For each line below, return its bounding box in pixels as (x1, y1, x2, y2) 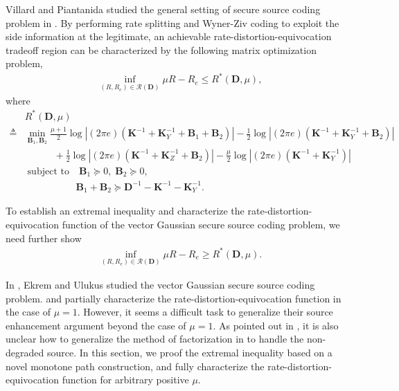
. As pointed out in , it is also (213, 318, 339, 332)
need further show (6, 230, 82, 245)
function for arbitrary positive (62, 372, 189, 387)
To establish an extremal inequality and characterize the (6, 203, 245, 218)
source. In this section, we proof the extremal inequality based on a (46, 345, 332, 359)
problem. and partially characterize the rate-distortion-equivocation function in (6, 291, 342, 305)
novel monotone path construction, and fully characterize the (6, 358, 265, 373)
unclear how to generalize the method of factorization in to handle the (6, 331, 304, 346)
